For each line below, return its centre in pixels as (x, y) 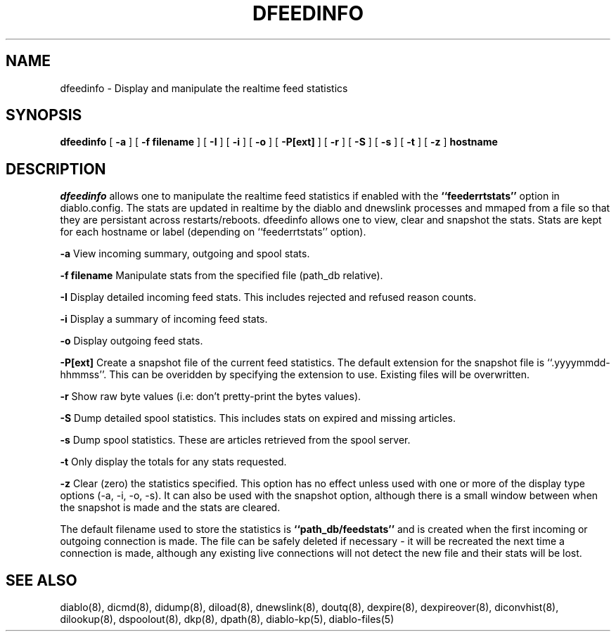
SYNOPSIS (44, 115)
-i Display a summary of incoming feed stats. (164, 319)
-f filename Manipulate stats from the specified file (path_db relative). (222, 276)
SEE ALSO (41, 580)
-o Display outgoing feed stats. (131, 341)
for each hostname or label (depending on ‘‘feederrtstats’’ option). (213, 232)
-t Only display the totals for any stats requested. (173, 462)
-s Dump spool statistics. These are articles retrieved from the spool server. (235, 440)
